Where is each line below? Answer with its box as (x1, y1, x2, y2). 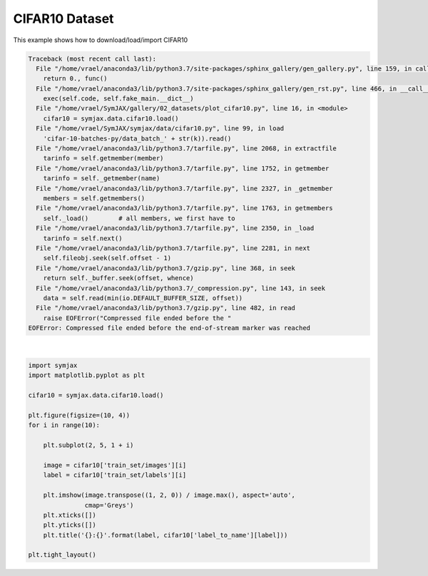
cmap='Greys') (84, 501, 134, 509)
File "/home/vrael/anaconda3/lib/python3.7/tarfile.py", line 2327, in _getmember (36, 184, 333, 192)
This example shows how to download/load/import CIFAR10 (13, 36, 188, 44)
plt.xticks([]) (43, 510, 96, 519)
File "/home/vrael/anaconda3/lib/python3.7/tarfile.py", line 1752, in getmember (36, 164, 330, 173)
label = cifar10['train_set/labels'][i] (43, 471, 187, 479)
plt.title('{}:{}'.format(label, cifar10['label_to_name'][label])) (43, 531, 288, 539)
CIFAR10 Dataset (13, 11, 114, 26)
